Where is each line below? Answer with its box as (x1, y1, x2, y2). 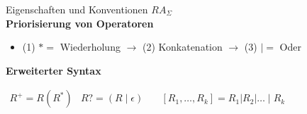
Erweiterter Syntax (6, 63, 101, 77)
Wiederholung (60, 39, 121, 54)
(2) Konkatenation (142, 39, 223, 54)
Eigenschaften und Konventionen (6, 2, 148, 16)
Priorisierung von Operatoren (6, 15, 154, 30)
